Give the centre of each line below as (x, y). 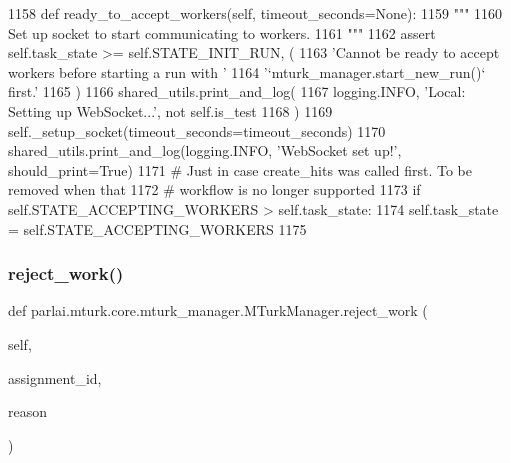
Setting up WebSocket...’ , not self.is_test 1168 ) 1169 (170, 110)
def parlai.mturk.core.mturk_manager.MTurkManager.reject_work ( (218, 310)
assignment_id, (55, 377)
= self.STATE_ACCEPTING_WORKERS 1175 (157, 228)
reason (28, 411)
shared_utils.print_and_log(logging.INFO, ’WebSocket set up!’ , (205, 150)
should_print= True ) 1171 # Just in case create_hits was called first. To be (240, 169)
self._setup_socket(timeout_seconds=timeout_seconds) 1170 (197, 130)
